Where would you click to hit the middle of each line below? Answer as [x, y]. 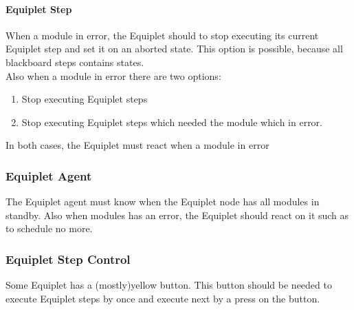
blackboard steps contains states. [75, 62]
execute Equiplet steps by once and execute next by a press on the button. [163, 298]
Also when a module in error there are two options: [113, 75]
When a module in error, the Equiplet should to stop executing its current [162, 35]
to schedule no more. [49, 228]
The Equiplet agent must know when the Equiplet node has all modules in [163, 201]
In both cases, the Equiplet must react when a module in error [137, 145]
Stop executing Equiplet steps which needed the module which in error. [172, 122]
